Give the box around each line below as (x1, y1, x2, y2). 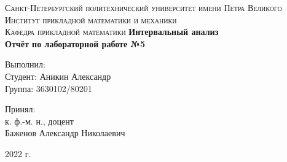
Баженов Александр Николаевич (5, 126, 125, 139)
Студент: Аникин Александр (5, 69, 111, 82)
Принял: (5, 102, 36, 115)
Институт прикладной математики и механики (5, 13, 177, 26)
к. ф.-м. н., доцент (5, 114, 74, 127)
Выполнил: (5, 58, 45, 71)
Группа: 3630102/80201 (5, 82, 92, 94)
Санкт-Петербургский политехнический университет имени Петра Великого (5, 1, 282, 13)
